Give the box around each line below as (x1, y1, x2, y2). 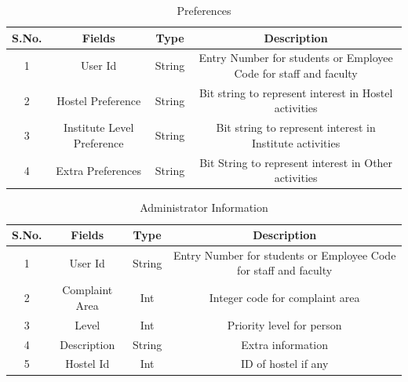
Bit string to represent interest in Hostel (199, 84, 393, 100)
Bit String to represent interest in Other (199, 154, 393, 170)
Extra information (241, 336, 329, 352)
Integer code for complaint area (209, 289, 360, 306)
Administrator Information (140, 199, 268, 216)
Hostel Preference (56, 92, 141, 108)
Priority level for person (227, 316, 342, 333)
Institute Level (64, 119, 134, 136)
